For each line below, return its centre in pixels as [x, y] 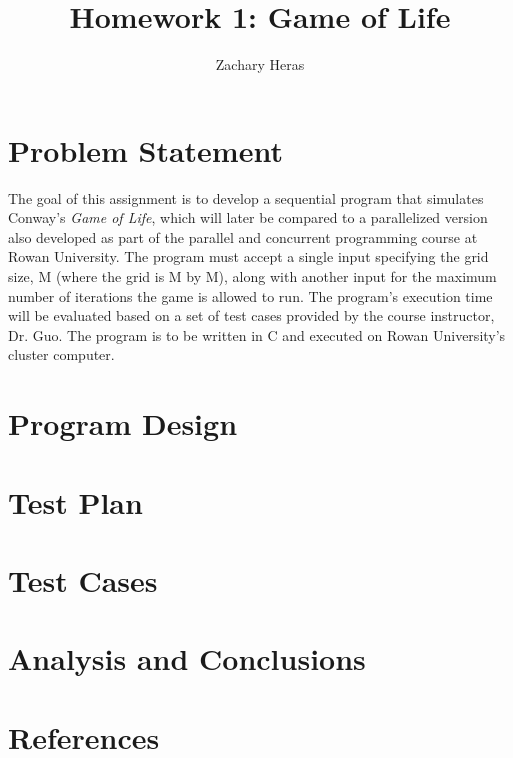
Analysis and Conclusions [187, 658]
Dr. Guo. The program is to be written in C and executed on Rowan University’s [257, 334]
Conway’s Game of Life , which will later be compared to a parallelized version [248, 217]
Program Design [123, 423]
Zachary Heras [260, 64]
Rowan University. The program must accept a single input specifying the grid [248, 256]
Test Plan [75, 501]
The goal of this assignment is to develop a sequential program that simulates [246, 197]
